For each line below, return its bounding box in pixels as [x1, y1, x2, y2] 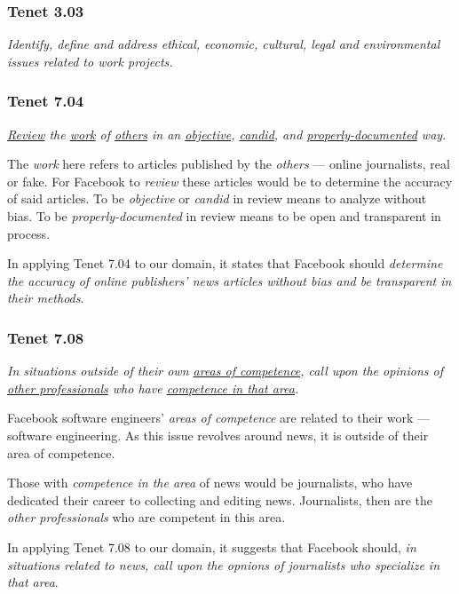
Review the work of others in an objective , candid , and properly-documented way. [7, 124, 447, 143]
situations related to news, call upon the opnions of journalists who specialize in [7, 555, 440, 574]
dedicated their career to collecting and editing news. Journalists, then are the [7, 490, 432, 509]
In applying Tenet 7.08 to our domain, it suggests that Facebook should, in [7, 537, 416, 556]
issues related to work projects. [7, 51, 173, 70]
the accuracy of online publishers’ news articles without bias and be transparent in [7, 271, 452, 289]
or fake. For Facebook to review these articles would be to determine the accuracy [7, 171, 453, 190]
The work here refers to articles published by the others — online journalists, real [7, 154, 450, 173]
